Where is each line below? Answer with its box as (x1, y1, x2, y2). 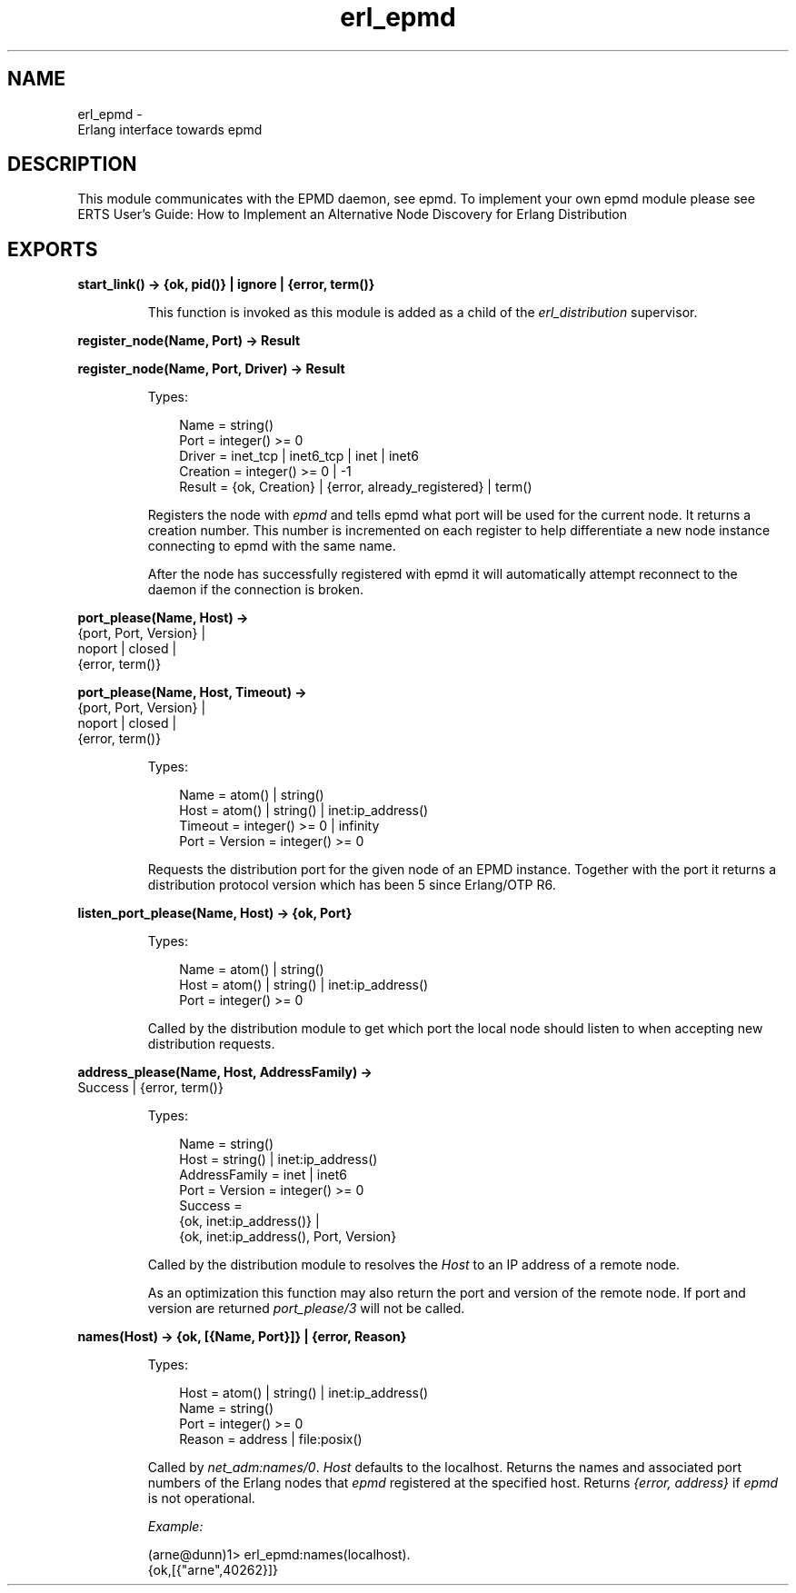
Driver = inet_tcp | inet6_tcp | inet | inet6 (179, 448, 419, 464)
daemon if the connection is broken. (147, 582, 363, 598)
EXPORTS (7, 237, 98, 261)
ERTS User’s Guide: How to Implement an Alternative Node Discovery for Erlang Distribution (77, 206, 627, 223)
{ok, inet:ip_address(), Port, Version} (179, 1229, 397, 1245)
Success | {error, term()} (77, 1080, 224, 1096)
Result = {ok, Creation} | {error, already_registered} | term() (179, 479, 532, 495)
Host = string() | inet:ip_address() (179, 1151, 378, 1168)
